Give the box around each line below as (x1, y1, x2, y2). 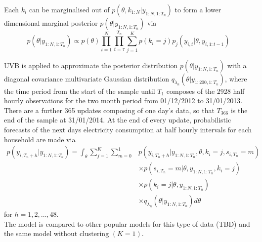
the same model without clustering (4, 228, 109, 239)
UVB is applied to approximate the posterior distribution (4, 60, 178, 70)
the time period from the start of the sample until (4, 85, 155, 96)
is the (230, 105, 248, 115)
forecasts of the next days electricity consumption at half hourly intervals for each (4, 124, 252, 134)
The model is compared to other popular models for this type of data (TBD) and (4, 218, 250, 229)
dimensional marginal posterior (4, 18, 98, 28)
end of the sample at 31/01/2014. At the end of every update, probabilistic (4, 115, 231, 125)
